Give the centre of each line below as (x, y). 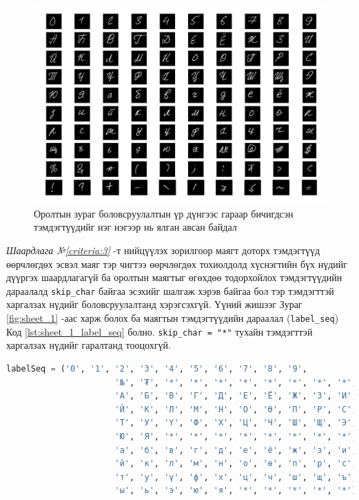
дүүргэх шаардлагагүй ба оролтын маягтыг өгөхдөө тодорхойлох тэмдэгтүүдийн (174, 277)
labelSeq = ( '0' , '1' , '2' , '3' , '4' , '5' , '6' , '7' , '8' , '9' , (157, 368)
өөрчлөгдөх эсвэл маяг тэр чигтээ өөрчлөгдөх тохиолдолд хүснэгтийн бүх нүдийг (177, 263)
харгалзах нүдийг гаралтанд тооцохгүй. (89, 345)
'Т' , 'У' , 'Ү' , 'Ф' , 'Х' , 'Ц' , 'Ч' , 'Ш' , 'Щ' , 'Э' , (236, 423)
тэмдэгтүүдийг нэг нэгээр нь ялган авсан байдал (135, 227)
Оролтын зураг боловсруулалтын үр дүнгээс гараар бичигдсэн (164, 213)
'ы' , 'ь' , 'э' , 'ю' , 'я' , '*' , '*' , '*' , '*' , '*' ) (236, 491)
